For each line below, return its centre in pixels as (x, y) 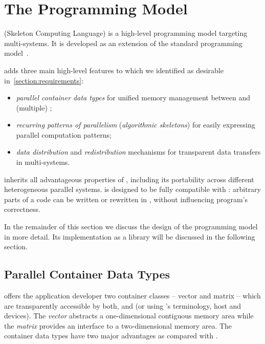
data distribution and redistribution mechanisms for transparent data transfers (138, 152)
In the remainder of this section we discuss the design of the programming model (131, 227)
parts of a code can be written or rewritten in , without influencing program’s (126, 199)
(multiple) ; (34, 107)
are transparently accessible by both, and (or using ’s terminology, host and (123, 305)
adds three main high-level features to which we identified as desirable (114, 70)
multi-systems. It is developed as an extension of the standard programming (123, 43)
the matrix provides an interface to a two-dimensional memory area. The (118, 325)
